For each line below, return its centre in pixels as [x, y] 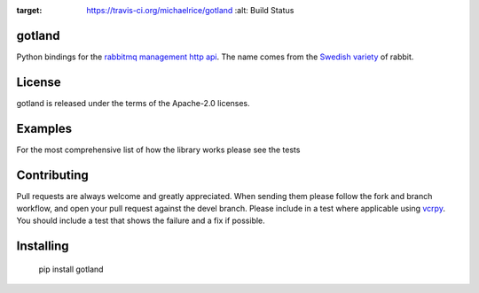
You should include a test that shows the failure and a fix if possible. [141, 220]
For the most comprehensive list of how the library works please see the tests [158, 150]
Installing [43, 247]
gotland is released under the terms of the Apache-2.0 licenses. [133, 103]
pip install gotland [71, 269]
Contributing [52, 175]
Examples [44, 128]
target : [29, 10]
